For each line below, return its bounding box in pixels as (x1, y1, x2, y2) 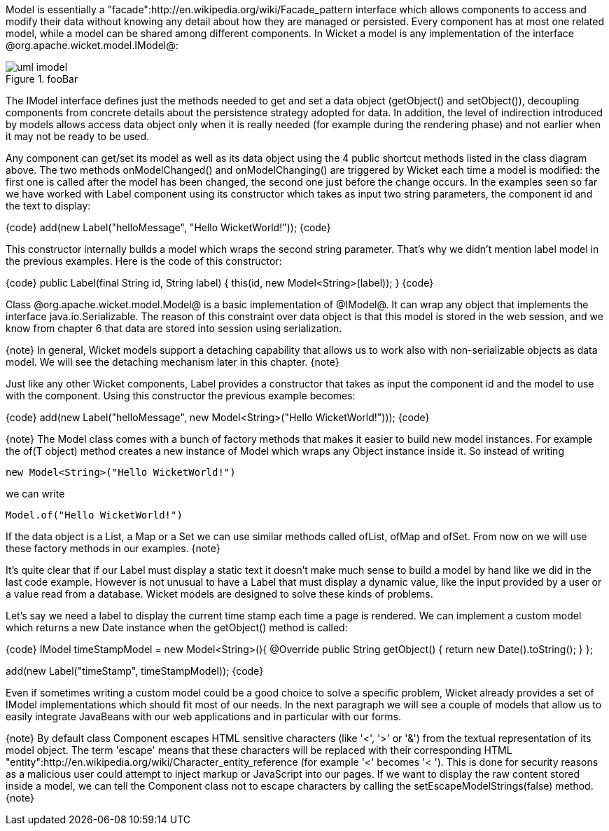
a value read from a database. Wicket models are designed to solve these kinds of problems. (6, 588, 433, 600)
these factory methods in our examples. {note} (6, 542, 220, 554)
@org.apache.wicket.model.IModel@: (6, 39, 178, 51)
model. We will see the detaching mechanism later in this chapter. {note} (6, 356, 339, 368)
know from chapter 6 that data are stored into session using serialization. (6, 322, 342, 334)
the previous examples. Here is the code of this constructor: (6, 255, 282, 267)
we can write (6, 488, 65, 500)
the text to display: (6, 200, 91, 212)
